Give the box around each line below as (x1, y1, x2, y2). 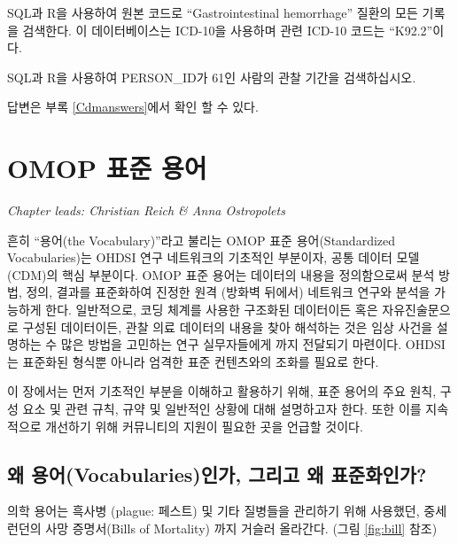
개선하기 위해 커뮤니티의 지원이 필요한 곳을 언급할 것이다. (45, 416, 363, 435)
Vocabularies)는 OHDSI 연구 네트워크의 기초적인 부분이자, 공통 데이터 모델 (7, 248, 420, 267)
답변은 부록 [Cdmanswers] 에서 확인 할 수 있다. (7, 97, 259, 116)
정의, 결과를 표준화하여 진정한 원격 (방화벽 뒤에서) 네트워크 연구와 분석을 (26, 283, 431, 301)
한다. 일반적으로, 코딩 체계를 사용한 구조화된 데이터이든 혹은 (45, 300, 378, 319)
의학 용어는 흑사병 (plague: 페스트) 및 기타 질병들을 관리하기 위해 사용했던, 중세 (7, 501, 447, 520)
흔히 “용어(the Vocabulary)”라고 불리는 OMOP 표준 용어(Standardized (7, 230, 396, 249)
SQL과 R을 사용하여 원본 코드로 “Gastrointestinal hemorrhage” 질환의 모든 (7, 4, 418, 21)
